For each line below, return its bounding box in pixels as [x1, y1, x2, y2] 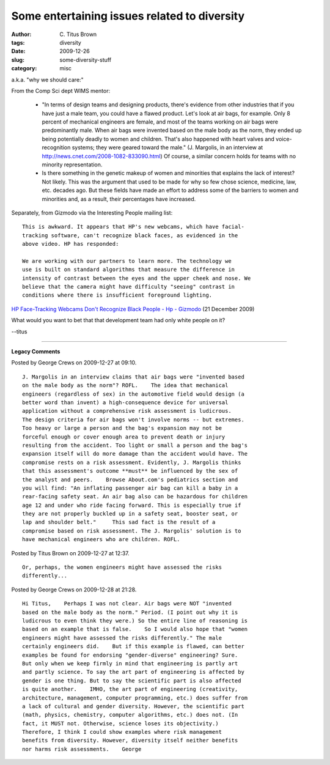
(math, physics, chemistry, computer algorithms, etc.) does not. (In [22, 711, 238, 719]
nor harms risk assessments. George [22, 745, 142, 752]
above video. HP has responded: [22, 240, 119, 248]
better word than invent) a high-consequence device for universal [22, 399, 229, 406]
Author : [11, 31, 32, 38]
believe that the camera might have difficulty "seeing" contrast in [22, 283, 235, 290]
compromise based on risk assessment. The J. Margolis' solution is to [22, 527, 241, 534]
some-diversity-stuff [59, 56, 112, 64]
